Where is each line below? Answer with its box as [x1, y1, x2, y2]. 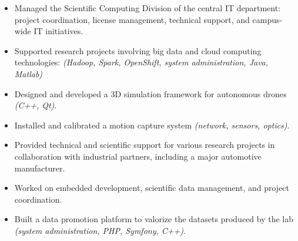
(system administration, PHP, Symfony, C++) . [14, 224, 186, 236]
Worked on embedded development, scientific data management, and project [14, 181, 290, 194]
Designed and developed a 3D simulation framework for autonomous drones [14, 87, 287, 100]
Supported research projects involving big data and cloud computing [14, 44, 262, 57]
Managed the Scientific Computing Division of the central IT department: [14, 2, 281, 14]
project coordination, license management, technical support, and [14, 13, 250, 25]
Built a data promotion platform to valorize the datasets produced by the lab [14, 213, 293, 225]
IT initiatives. [34, 25, 83, 37]
